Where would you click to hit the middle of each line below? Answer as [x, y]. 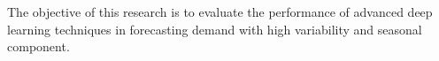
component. [39, 46]
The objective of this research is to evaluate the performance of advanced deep [220, 11]
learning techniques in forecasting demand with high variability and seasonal [215, 29]
